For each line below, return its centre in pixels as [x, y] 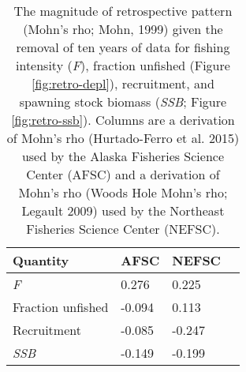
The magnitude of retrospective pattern [123, 11]
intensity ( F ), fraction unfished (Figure [123, 65]
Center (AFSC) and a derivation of [123, 174]
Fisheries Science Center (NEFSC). [123, 229]
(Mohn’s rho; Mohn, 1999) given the [123, 29]
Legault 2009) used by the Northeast [123, 210]
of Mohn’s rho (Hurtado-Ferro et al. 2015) [123, 138]
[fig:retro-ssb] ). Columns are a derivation [123, 120]
